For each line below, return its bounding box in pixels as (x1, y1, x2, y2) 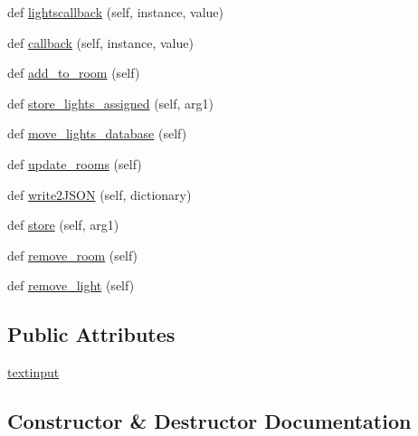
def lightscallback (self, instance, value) (7, 3, 224, 21)
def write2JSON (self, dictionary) (7, 185, 192, 204)
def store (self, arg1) (7, 215, 119, 234)
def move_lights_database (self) (7, 124, 187, 143)
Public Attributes (7, 320, 176, 348)
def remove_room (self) (7, 245, 138, 264)
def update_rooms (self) (7, 154, 142, 173)
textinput (7, 363, 60, 382)
